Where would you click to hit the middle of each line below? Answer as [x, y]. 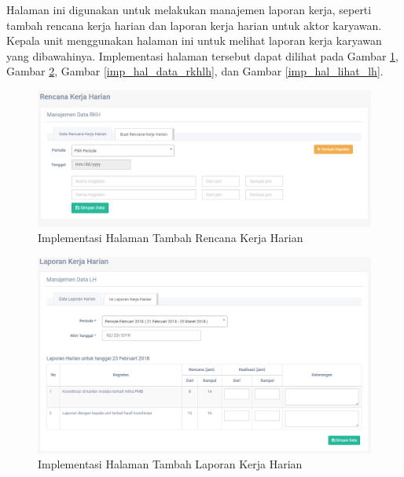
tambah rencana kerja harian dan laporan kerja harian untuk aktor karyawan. [194, 25]
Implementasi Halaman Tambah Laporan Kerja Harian [170, 464]
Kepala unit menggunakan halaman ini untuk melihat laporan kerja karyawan [194, 40]
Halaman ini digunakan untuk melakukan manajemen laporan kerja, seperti [189, 9]
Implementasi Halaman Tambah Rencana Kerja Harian [171, 238]
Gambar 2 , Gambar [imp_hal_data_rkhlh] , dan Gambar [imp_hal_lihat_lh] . [195, 71]
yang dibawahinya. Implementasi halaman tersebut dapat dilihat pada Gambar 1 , [202, 55]
